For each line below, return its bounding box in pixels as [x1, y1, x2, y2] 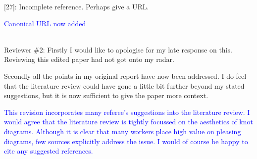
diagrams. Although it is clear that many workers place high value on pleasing [4, 126, 241, 136]
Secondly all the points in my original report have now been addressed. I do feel [4, 70, 247, 81]
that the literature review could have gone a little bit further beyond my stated [4, 80, 245, 91]
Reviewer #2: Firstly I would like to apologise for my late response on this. [4, 44, 232, 54]
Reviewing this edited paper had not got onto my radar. [4, 54, 174, 64]
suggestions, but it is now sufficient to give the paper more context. [4, 90, 208, 101]
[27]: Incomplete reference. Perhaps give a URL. [4, 1, 149, 11]
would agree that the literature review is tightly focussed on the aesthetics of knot [4, 116, 253, 127]
